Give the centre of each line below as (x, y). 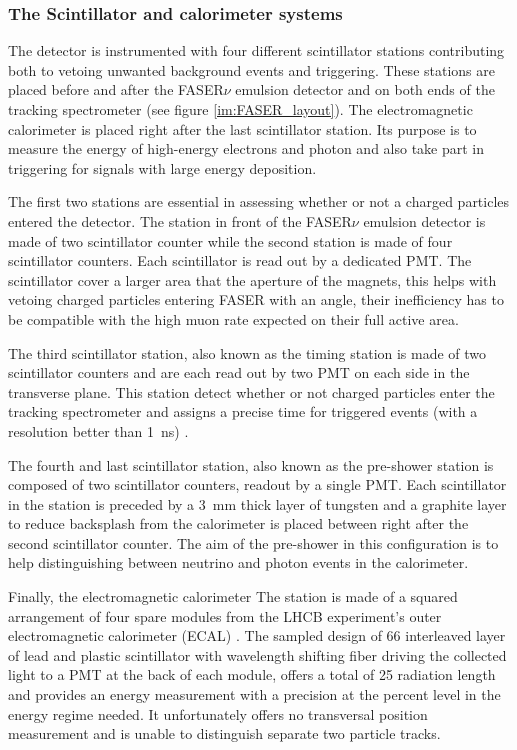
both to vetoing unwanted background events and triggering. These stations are (251, 69)
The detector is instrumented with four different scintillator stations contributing (256, 50)
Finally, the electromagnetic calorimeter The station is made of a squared (233, 596)
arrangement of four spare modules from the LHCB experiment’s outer (225, 615)
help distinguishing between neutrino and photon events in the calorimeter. (238, 562)
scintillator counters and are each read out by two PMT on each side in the (239, 372)
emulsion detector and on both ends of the (365, 89)
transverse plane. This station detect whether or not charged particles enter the (251, 391)
